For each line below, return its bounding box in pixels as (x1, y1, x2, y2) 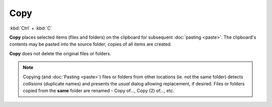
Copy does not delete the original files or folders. (9, 50, 111, 56)
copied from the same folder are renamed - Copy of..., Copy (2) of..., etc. (23, 88, 175, 94)
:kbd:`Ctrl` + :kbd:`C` (9, 25, 52, 31)
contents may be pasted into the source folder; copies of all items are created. (9, 41, 172, 47)
